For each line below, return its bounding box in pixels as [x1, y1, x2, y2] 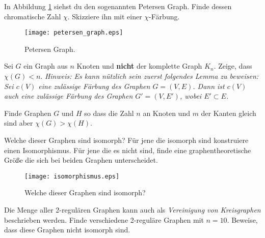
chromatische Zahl [4, 11, 61, 21]
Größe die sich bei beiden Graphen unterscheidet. [4, 155, 158, 165]
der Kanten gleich [201, 107, 256, 118]
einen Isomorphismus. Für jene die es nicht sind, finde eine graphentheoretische [4, 144, 251, 155]
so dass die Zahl [84, 107, 134, 118]
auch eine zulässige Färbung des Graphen [4, 91, 133, 101]
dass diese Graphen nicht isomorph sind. [4, 224, 130, 235]
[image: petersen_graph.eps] [24, 29, 123, 37]
